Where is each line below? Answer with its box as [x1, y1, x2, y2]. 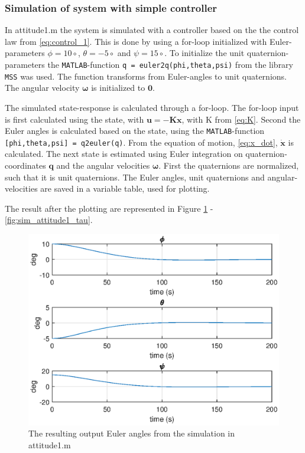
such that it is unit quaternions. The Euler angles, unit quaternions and [5, 170, 265, 183]
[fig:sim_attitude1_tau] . [5, 214, 93, 226]
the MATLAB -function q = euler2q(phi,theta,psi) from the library [47, 58, 294, 70]
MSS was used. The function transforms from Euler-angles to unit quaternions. [5, 70, 287, 82]
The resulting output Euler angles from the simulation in [28, 427, 235, 439]
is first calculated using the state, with [5, 113, 144, 125]
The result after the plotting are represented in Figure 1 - [5, 202, 213, 214]
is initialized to [91, 81, 145, 94]
